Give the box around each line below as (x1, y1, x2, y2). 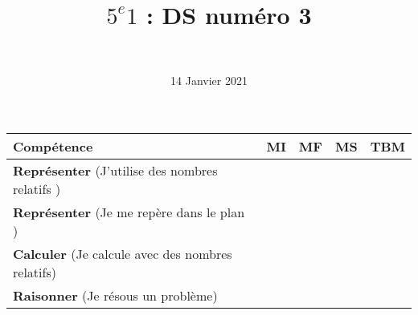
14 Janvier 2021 (170, 71, 248, 88)
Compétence (13, 137, 93, 156)
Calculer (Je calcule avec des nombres (13, 244, 232, 264)
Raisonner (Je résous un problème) (13, 286, 218, 305)
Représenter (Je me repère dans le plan (13, 203, 245, 222)
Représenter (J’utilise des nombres (13, 161, 218, 180)
